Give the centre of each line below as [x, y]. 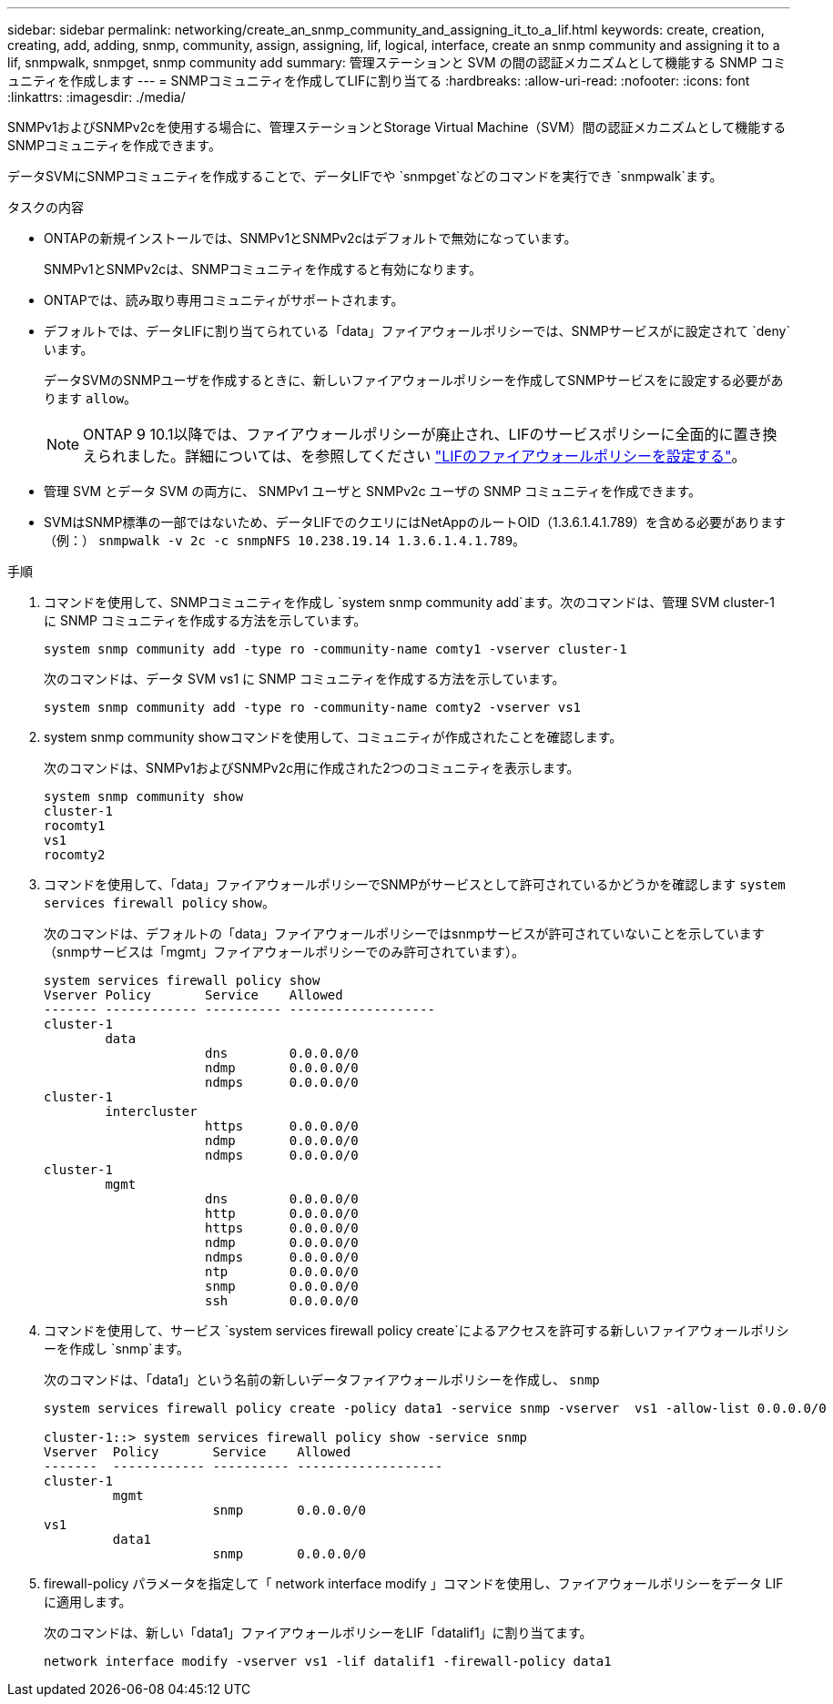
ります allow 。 [91, 398]
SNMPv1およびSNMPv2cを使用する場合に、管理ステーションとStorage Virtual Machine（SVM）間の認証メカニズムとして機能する [397, 127]
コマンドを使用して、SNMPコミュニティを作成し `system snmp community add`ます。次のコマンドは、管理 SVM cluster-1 [409, 602]
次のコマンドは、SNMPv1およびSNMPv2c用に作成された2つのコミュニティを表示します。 [312, 768]
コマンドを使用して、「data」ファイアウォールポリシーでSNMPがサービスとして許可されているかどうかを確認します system [415, 884]
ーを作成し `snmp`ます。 [117, 1349]
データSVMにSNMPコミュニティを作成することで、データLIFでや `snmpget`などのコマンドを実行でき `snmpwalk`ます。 [365, 176]
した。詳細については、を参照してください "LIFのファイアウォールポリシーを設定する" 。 [444, 456]
